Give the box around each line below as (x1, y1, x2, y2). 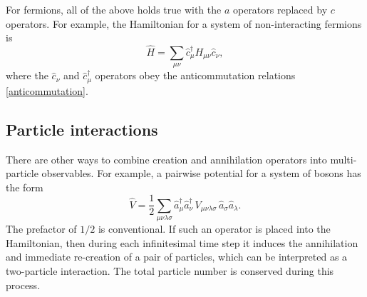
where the (6, 68, 48, 83)
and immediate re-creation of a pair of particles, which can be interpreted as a (6, 249, 348, 264)
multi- (330, 151, 357, 166)
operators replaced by (232, 2, 328, 16)
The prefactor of (6, 221, 77, 236)
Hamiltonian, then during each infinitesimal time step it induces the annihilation (6, 235, 358, 250)
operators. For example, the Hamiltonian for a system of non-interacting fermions (6, 16, 362, 31)
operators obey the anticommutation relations (95, 68, 296, 83)
